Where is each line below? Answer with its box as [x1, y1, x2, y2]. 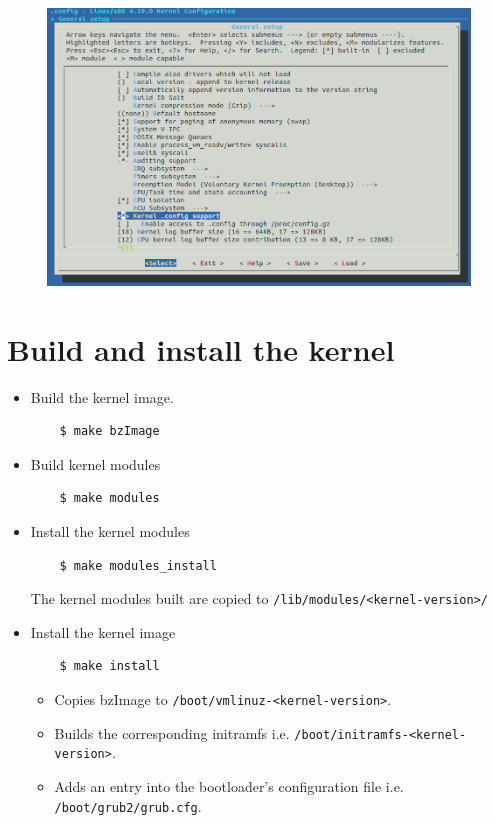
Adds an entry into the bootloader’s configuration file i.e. [54, 775, 404, 796]
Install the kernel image [30, 621, 176, 642]
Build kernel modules [30, 453, 161, 474]
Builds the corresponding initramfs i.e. [54, 722, 290, 743]
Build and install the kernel [7, 328, 395, 369]
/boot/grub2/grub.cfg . [54, 795, 202, 816]
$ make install [59, 659, 160, 674]
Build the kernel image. [30, 386, 174, 407]
